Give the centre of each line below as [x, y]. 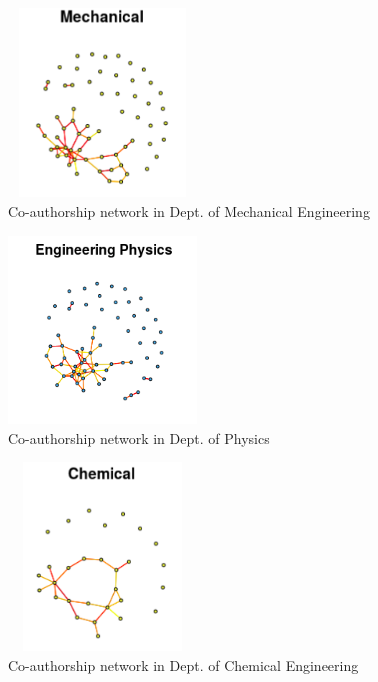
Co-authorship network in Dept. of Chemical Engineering [183, 664]
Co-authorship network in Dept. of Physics [139, 437]
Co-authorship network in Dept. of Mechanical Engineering [189, 210]
